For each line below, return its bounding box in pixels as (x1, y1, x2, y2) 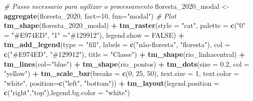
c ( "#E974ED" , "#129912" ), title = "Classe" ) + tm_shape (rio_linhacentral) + (4, 49, 246, 59)
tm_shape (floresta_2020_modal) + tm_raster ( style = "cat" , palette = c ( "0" (4, 20, 246, 30)
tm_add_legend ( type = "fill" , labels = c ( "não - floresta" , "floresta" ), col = (4, 39, 230, 50)
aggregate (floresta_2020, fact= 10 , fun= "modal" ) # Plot (4, 10, 177, 21)
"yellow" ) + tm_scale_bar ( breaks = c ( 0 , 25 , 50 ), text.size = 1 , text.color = (4, 68, 239, 78)
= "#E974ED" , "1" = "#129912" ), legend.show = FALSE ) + (4, 29, 185, 40)
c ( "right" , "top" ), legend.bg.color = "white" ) (4, 87, 130, 98)
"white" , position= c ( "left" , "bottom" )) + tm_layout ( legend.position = (4, 77, 220, 88)
